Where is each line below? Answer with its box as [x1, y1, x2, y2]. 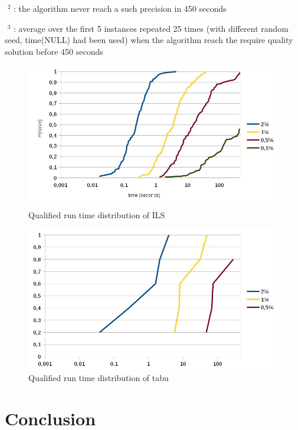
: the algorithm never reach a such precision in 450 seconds [14, 2, 227, 14]
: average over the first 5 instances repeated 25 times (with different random [14, 22, 289, 34]
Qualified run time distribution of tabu [28, 372, 169, 384]
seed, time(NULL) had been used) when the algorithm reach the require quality [5, 34, 293, 46]
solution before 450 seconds [5, 45, 103, 57]
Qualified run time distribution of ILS [28, 208, 165, 221]
